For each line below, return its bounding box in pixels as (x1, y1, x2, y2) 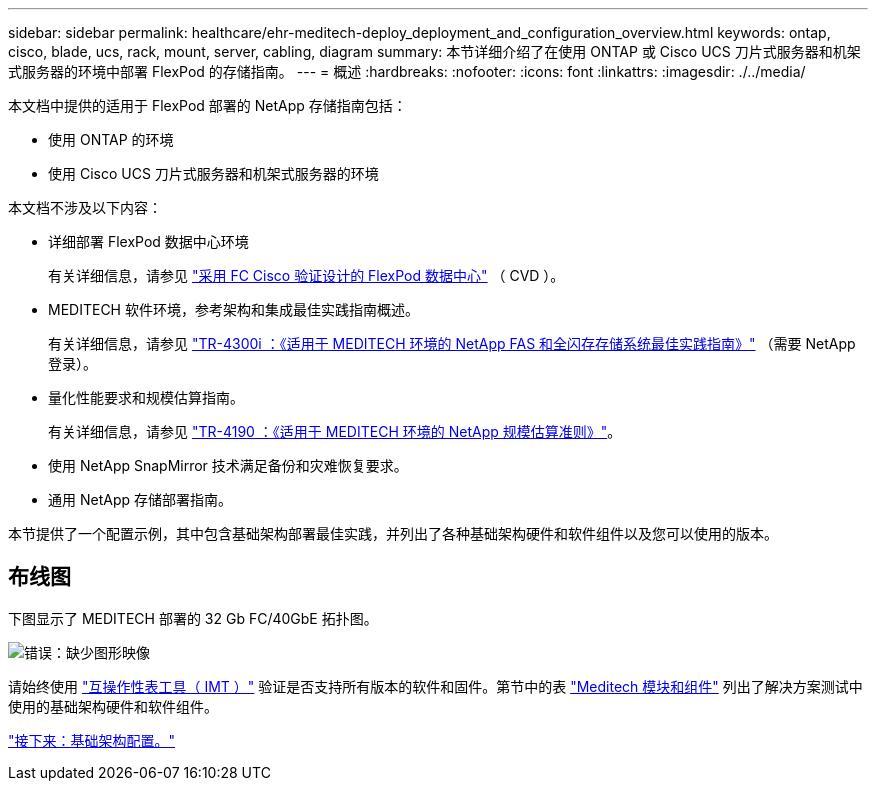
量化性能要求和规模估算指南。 (48, 389, 244, 406)
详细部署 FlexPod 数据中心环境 (48, 233, 249, 250)
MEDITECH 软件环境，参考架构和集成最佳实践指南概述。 (48, 301, 419, 318)
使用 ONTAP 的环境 (48, 131, 174, 148)
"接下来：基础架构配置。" (8, 731, 176, 749)
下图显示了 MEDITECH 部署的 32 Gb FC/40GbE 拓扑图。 (8, 609, 378, 627)
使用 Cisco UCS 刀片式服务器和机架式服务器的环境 (48, 165, 379, 182)
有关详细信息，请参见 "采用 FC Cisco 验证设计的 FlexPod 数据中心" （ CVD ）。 (48, 267, 565, 284)
